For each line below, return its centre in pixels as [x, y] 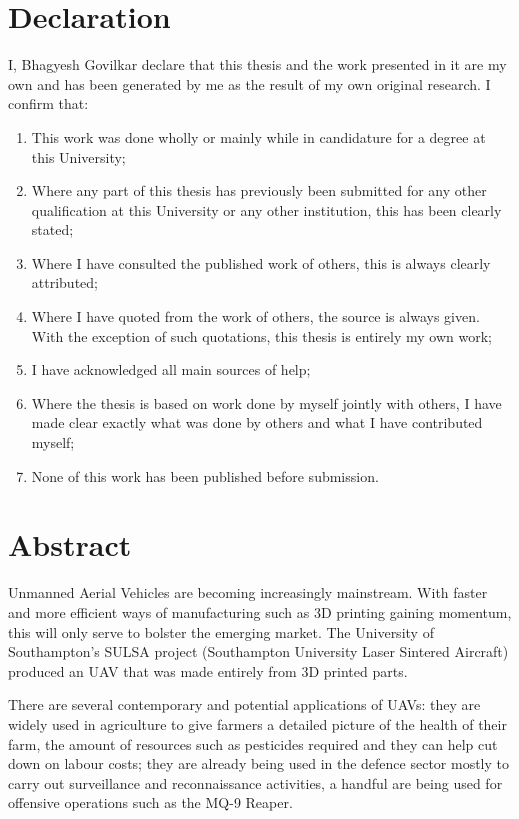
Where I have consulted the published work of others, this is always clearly [261, 262]
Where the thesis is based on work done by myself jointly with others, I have [266, 402]
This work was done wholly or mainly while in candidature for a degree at [258, 136]
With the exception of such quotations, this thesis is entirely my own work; [261, 335]
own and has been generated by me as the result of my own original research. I [249, 83]
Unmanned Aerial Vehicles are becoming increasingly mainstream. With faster [248, 592]
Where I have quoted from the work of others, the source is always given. [255, 316]
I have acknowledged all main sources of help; [171, 369]
